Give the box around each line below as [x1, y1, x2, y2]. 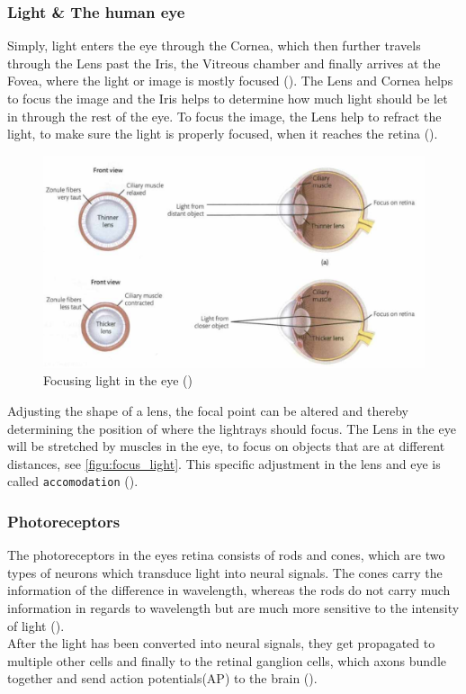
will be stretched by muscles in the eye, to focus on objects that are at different [7, 437, 445, 455]
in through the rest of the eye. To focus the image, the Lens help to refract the [7, 106, 442, 125]
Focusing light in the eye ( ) [43, 371, 193, 390]
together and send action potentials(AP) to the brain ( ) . [7, 669, 318, 688]
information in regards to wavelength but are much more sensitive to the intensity [7, 599, 460, 617]
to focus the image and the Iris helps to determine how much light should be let [7, 89, 448, 107]
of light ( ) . [7, 616, 65, 635]
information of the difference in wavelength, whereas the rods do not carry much [7, 581, 451, 599]
